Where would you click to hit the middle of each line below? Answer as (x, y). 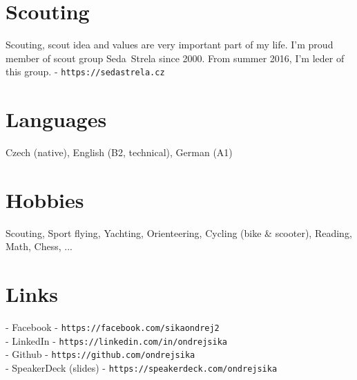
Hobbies (45, 199)
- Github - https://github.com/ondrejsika (100, 354)
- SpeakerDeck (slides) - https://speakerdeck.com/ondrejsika (142, 368)
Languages (56, 119)
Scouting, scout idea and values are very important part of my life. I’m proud (170, 45)
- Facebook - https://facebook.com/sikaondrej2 (113, 327)
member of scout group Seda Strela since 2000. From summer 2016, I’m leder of (175, 58)
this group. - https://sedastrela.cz (85, 72)
